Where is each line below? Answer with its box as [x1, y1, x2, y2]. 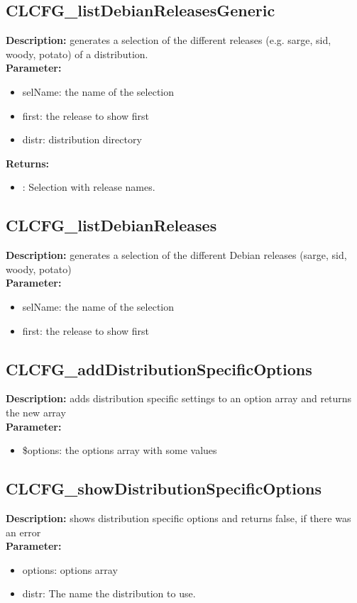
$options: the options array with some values [22, 443, 217, 458]
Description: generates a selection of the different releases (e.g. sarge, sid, [6, 33, 331, 48]
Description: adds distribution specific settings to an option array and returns [6, 391, 352, 406]
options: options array [22, 562, 118, 577]
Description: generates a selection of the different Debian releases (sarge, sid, [6, 248, 347, 262]
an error [6, 524, 41, 539]
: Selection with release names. [22, 179, 155, 194]
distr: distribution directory [22, 132, 142, 147]
